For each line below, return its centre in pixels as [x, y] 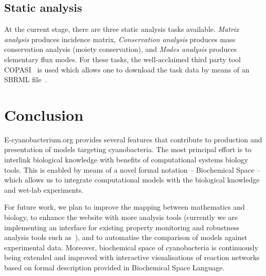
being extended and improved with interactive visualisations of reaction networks [132, 257]
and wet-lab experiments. [44, 189]
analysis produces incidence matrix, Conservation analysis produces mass [120, 39]
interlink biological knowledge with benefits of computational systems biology [126, 160]
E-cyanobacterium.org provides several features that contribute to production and [133, 139]
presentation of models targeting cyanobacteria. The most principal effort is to [128, 149]
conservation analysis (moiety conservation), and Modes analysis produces [121, 49]
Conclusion [44, 114]
